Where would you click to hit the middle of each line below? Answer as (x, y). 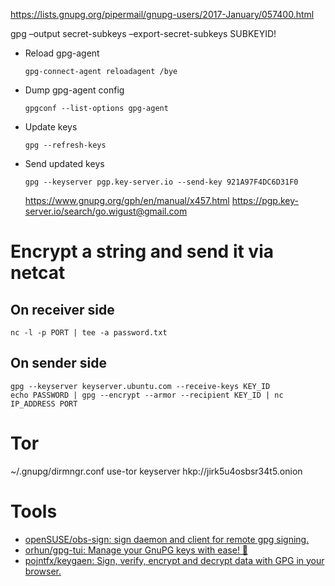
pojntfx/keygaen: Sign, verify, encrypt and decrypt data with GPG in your (174, 560)
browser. (43, 571)
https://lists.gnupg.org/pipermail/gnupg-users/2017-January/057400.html (162, 14)
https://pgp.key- (265, 200)
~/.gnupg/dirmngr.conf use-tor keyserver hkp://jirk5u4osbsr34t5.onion (156, 471)
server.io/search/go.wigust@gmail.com (106, 211)
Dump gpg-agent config (74, 90)
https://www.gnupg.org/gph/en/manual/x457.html (127, 200)
